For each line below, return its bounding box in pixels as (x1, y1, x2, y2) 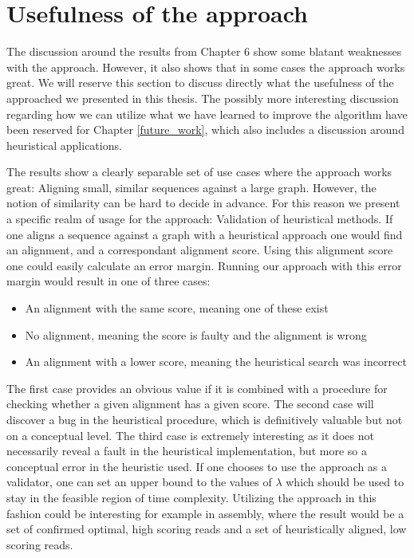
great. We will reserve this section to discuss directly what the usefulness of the (6, 74, 394, 91)
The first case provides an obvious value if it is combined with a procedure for (6, 379, 388, 396)
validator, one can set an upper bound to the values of (6, 474, 272, 490)
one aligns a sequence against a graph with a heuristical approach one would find (6, 226, 403, 242)
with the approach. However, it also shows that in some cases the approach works (6, 58, 405, 75)
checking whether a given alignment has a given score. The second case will (6, 395, 374, 412)
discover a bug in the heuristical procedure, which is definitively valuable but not (6, 411, 403, 427)
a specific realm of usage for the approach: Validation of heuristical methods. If (6, 210, 393, 227)
